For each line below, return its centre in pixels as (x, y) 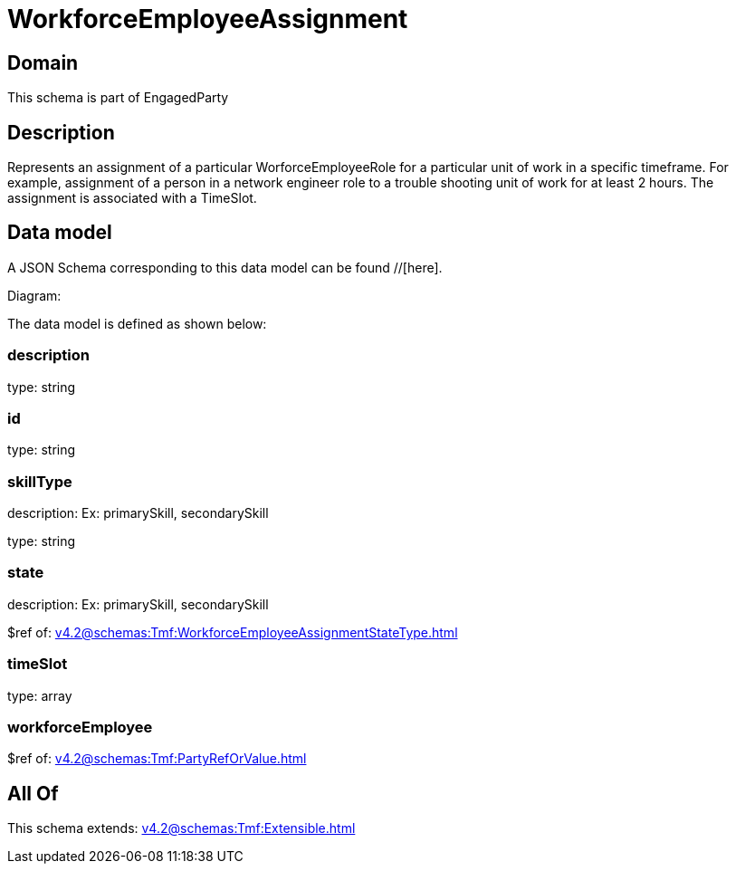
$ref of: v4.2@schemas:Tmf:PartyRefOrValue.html (157, 759)
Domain (43, 62)
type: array (40, 695)
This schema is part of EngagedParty (118, 98)
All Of (33, 793)
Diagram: (34, 295)
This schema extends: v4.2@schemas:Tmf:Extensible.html (182, 828)
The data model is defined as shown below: (137, 323)
